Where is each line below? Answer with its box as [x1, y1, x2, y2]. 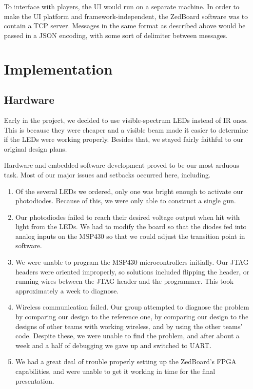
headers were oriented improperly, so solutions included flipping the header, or [15, 266, 250, 276]
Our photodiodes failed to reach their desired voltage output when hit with [15, 212, 240, 222]
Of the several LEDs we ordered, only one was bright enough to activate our [15, 186, 244, 196]
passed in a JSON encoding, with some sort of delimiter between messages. [4, 30, 228, 40]
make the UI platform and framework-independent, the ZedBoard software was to [4, 11, 248, 21]
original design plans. [4, 143, 67, 154]
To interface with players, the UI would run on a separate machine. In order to [4, 1, 239, 11]
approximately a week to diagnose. [15, 285, 119, 295]
